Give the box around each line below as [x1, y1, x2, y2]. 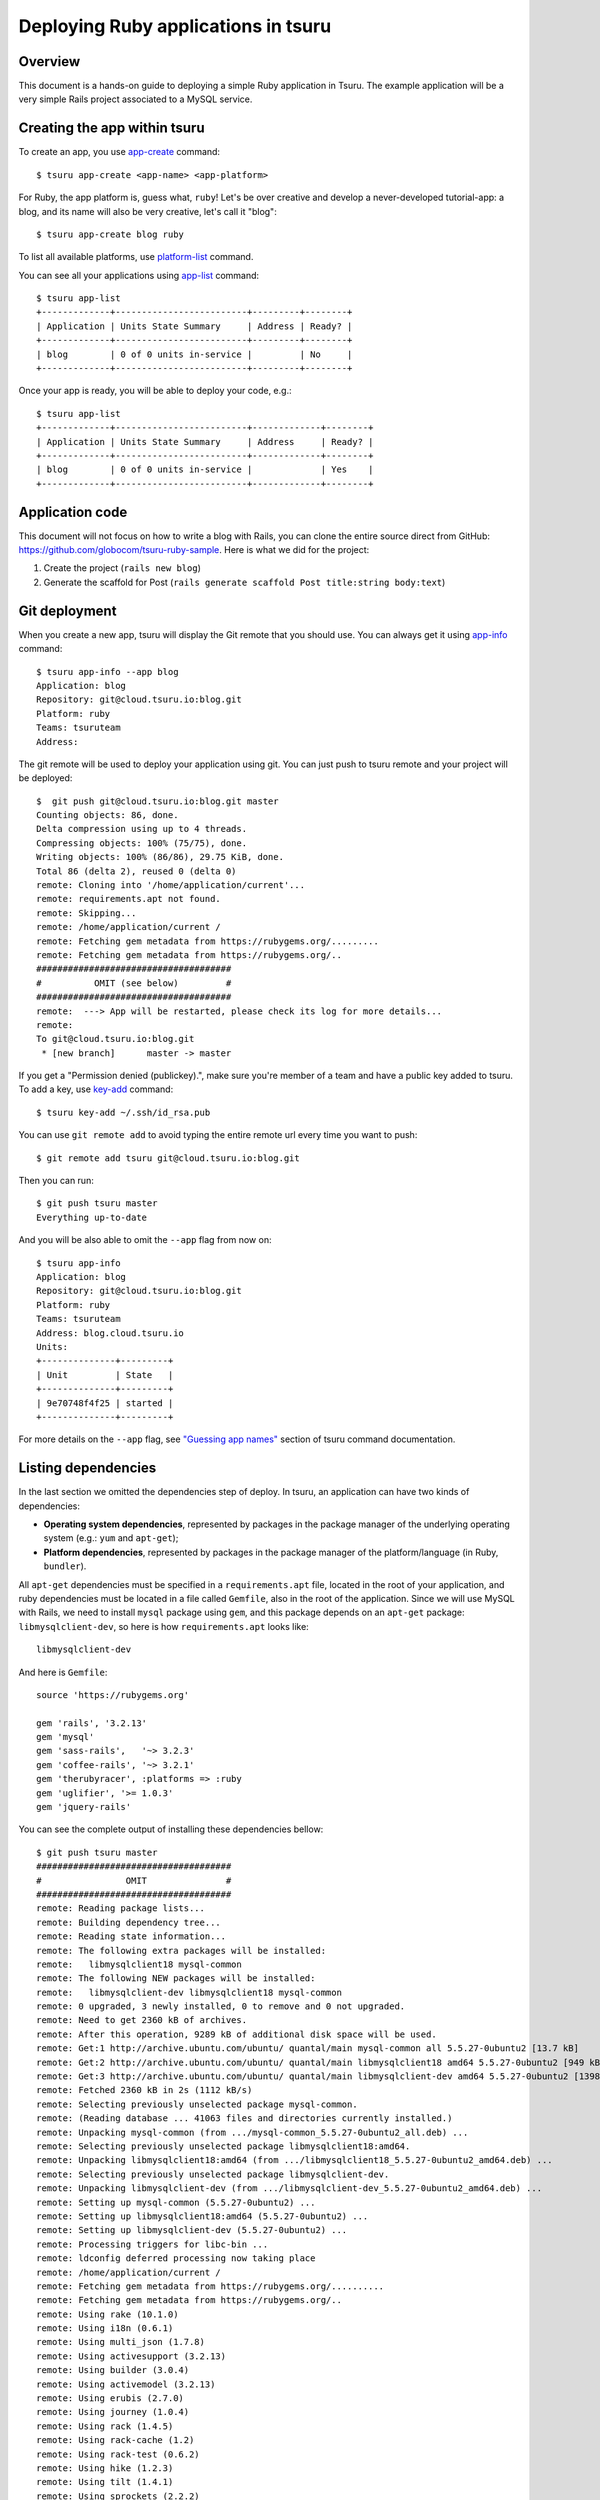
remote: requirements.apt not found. [36, 893, 222, 905]
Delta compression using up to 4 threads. [36, 823, 248, 835]
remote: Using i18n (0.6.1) [36, 2323, 174, 2334]
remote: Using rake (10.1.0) [36, 2308, 179, 2320]
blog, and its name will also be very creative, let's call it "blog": [18, 205, 277, 217]
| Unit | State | [36, 1369, 174, 1380]
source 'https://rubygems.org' [36, 1689, 190, 1700]
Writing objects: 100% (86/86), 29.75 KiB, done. [36, 851, 285, 863]
